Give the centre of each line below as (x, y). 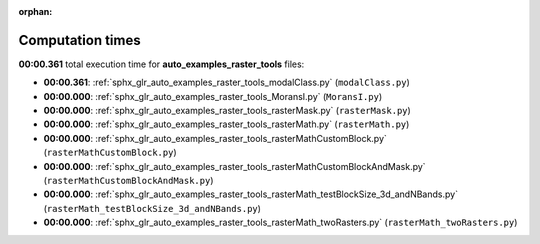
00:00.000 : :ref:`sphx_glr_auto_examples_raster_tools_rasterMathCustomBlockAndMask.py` (234, 166)
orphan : (35, 11)
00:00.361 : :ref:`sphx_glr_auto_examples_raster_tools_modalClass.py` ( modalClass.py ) (226, 82)
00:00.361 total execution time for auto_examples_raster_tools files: (161, 64)
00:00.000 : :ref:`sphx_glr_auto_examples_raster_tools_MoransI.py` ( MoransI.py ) (213, 96)
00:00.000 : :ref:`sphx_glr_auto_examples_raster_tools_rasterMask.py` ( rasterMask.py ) (227, 111)
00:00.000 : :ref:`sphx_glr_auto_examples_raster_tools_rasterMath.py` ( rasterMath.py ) (226, 124)
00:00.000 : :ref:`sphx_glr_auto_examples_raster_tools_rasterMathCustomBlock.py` (215, 138)
